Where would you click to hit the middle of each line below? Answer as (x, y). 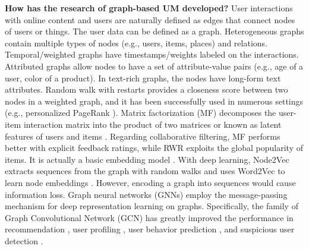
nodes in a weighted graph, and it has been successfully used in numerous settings (154, 101)
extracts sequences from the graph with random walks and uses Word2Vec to (145, 171)
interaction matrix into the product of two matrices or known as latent (152, 124)
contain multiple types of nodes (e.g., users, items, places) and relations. (136, 42)
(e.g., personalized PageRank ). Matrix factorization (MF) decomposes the (141, 113)
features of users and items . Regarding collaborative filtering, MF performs (143, 136)
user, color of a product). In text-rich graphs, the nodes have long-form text (143, 78)
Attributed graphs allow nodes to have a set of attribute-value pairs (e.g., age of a (154, 66)
